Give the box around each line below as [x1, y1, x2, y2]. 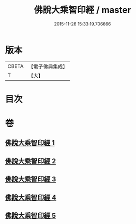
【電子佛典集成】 [28, 63, 68, 70]
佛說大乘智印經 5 [5, 211, 56, 220]
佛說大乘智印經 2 [5, 157, 56, 165]
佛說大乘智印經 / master [34, 4, 131, 16]
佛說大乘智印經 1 [5, 139, 55, 147]
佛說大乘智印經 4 [5, 193, 56, 202]
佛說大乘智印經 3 [5, 175, 56, 183]
